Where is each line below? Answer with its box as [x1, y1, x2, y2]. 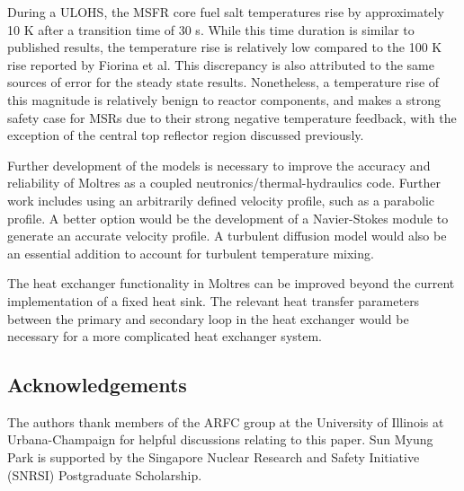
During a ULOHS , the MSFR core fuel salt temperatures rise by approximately [7, 3, 444, 21]
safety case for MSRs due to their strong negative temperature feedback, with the [7, 108, 457, 127]
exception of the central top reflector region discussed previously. [7, 126, 364, 145]
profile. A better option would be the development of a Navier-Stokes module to [7, 208, 449, 227]
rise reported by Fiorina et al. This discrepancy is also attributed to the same [7, 55, 434, 74]
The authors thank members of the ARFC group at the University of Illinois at [7, 412, 444, 431]
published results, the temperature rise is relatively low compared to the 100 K [7, 38, 442, 57]
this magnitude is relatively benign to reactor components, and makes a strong [7, 90, 441, 109]
